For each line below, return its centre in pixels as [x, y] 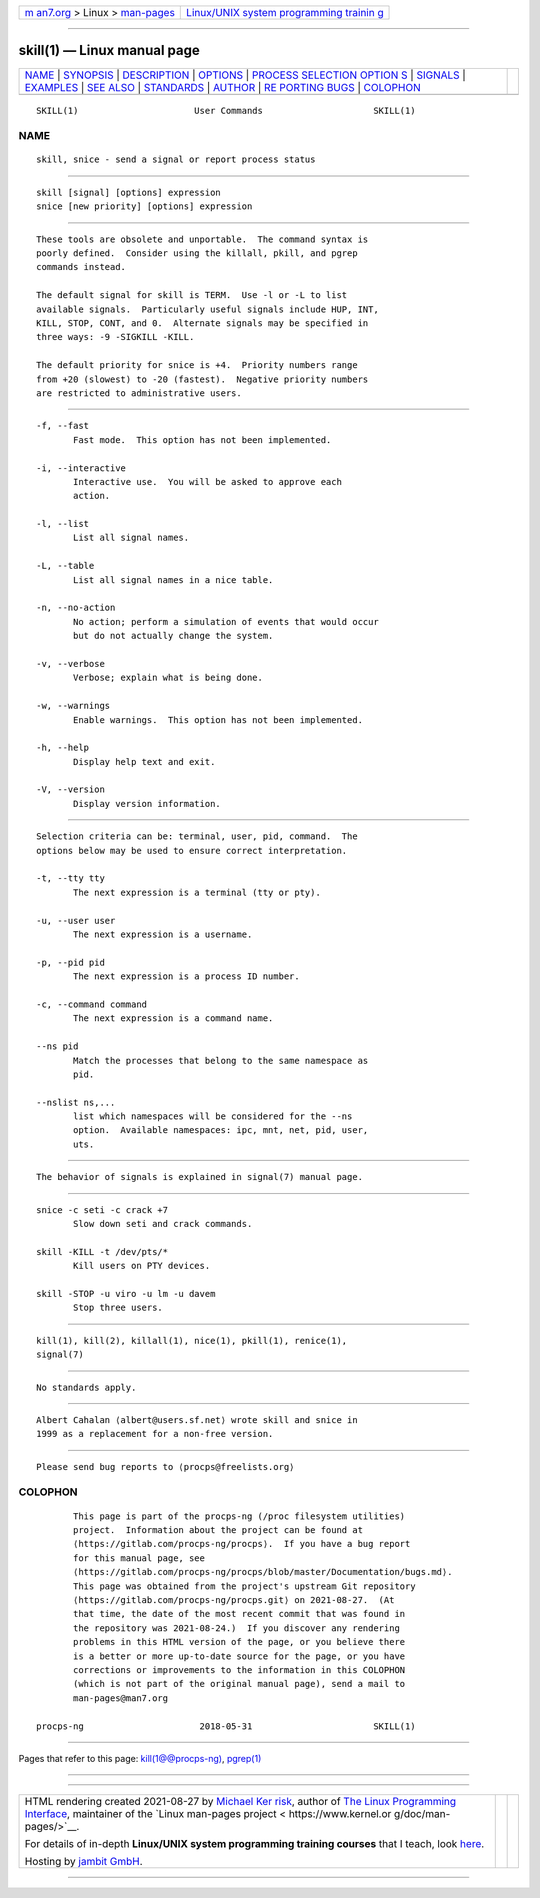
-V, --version [70, 789]
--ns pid [57, 1046]
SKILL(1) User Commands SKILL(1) [226, 110]
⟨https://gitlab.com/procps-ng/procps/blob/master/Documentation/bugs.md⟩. [263, 1572]
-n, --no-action [76, 608]
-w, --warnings [73, 706]
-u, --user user [76, 920]
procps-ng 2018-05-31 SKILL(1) [226, 1726]
